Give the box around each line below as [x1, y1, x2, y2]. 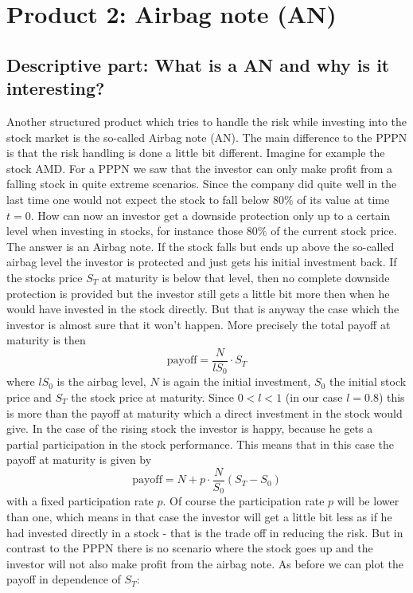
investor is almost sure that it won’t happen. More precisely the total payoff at [6, 316, 391, 332]
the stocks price [6, 269, 83, 285]
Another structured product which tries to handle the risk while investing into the [6, 112, 407, 129]
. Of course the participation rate [162, 493, 325, 509]
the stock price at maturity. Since [71, 388, 234, 405]
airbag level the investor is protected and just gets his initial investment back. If [6, 253, 397, 270]
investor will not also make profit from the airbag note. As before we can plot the [6, 555, 403, 571]
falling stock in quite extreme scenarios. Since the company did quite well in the [6, 175, 397, 192]
